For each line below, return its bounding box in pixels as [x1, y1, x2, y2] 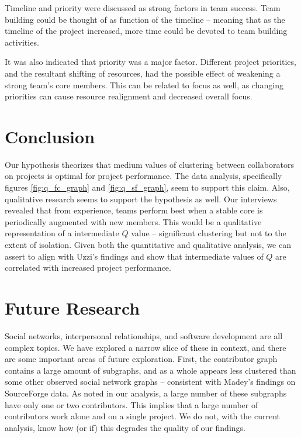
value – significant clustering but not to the [131, 227, 286, 239]
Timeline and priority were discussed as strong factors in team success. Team [5, 2, 281, 13]
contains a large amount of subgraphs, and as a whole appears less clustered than [5, 364, 296, 376]
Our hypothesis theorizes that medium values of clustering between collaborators [5, 158, 294, 170]
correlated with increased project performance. [5, 261, 171, 274]
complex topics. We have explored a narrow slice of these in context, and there [5, 341, 286, 353]
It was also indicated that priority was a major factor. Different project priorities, [5, 56, 296, 68]
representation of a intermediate [5, 227, 119, 239]
